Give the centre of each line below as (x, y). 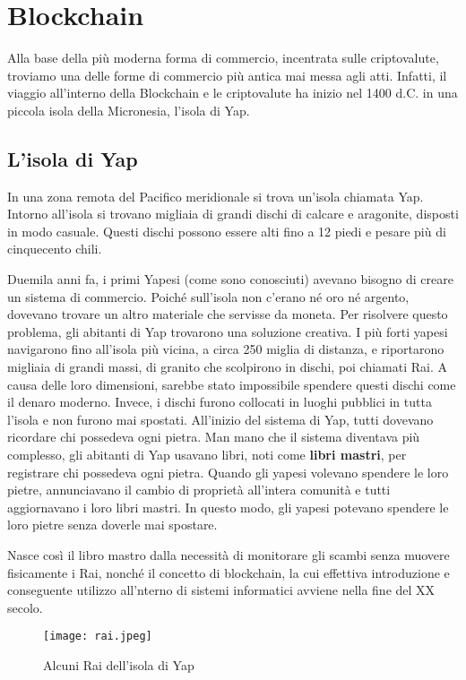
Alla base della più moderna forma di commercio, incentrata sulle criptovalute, (223, 58)
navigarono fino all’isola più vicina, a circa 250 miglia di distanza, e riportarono (226, 349)
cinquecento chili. (55, 249)
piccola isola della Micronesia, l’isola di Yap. (129, 110)
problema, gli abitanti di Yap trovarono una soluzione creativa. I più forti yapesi (228, 331)
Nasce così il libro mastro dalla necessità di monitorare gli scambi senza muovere (229, 554)
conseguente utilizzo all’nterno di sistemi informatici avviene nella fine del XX (221, 590)
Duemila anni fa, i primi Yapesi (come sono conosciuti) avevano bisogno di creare (230, 279)
